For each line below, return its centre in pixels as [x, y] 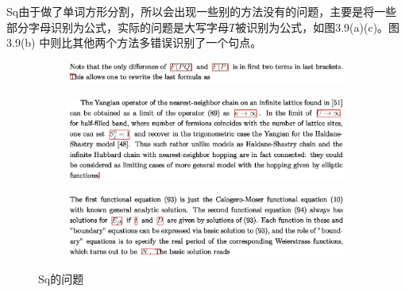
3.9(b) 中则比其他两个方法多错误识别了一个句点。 [134, 42]
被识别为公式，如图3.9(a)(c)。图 [318, 27]
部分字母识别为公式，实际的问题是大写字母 [118, 27]
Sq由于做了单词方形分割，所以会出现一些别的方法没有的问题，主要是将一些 [202, 11]
